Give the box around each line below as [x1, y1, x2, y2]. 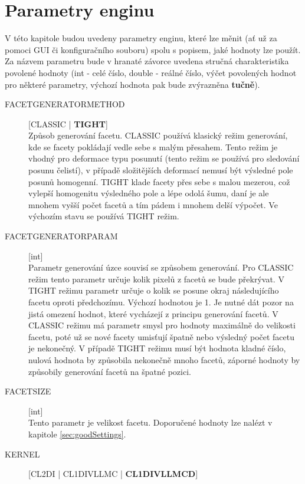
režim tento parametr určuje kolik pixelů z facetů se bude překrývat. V [28, 272, 284, 285]
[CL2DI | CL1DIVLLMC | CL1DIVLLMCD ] [28, 467, 198, 480]
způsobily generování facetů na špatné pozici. [28, 365, 191, 377]
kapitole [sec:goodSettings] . [28, 427, 126, 440]
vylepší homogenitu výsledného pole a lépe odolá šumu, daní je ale [28, 187, 269, 199]
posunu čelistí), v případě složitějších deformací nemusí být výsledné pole [28, 164, 293, 176]
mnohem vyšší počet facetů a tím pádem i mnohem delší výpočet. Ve [28, 198, 278, 210]
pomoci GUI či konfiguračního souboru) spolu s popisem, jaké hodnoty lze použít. [5, 43, 301, 55]
